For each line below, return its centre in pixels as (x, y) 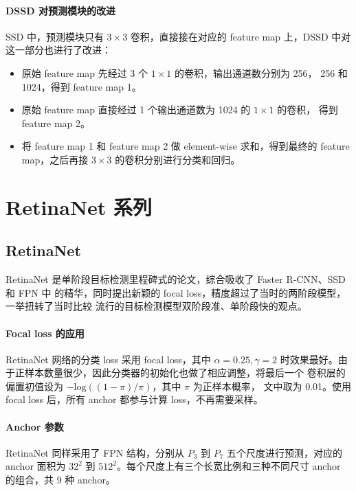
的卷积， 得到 (308, 110)
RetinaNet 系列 (79, 206)
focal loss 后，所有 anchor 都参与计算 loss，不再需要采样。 (134, 399)
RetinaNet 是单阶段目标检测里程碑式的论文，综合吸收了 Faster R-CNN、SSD (176, 279)
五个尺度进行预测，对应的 (285, 452)
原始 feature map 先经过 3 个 (85, 72)
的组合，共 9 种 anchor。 (60, 480)
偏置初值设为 (34, 386)
